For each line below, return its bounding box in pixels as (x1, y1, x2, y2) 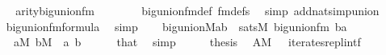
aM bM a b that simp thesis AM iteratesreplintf (13, 33, 361, 50)
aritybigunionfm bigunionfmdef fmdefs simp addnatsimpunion (15, 2, 380, 18)
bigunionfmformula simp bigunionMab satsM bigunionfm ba (6, 18, 347, 34)
